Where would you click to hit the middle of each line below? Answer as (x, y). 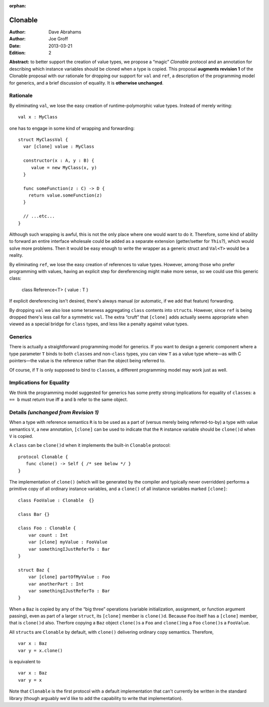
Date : (15, 46)
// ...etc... (39, 216)
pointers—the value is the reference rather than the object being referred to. (87, 361)
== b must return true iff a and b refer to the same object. (68, 400)
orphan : (18, 6)
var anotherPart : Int (56, 584)
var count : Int (48, 535)
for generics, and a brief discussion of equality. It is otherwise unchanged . (86, 83)
